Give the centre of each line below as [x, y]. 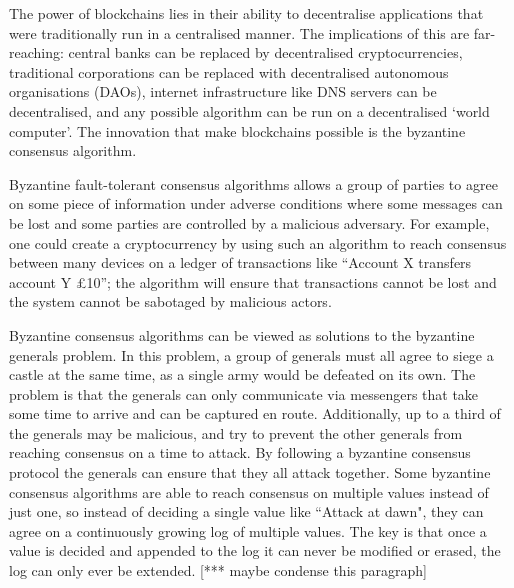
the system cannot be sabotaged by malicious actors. [170, 301]
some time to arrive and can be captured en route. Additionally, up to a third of [255, 413]
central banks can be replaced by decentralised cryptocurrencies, [265, 52]
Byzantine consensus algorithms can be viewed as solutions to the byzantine [242, 334]
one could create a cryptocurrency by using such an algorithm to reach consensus [258, 242]
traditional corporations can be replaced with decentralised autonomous [229, 71]
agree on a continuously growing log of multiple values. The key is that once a [248, 530]
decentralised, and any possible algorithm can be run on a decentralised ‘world [249, 110]
